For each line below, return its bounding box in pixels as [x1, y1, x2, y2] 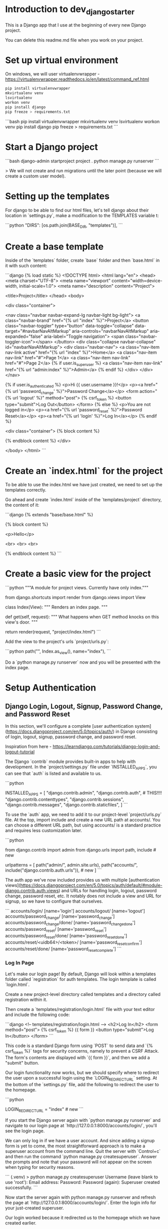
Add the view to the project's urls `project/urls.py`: [5, 639, 109, 645]
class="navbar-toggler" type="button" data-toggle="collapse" [5, 323, 134, 329]
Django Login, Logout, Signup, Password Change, [5, 702, 163, 710]
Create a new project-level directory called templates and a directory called [5, 991, 161, 997]
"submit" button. [5, 1060, 39, 1066]
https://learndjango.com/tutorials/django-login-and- [52, 743, 160, 749]
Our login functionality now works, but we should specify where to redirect [5, 1070, 159, 1076]
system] [134, 723, 151, 729]
